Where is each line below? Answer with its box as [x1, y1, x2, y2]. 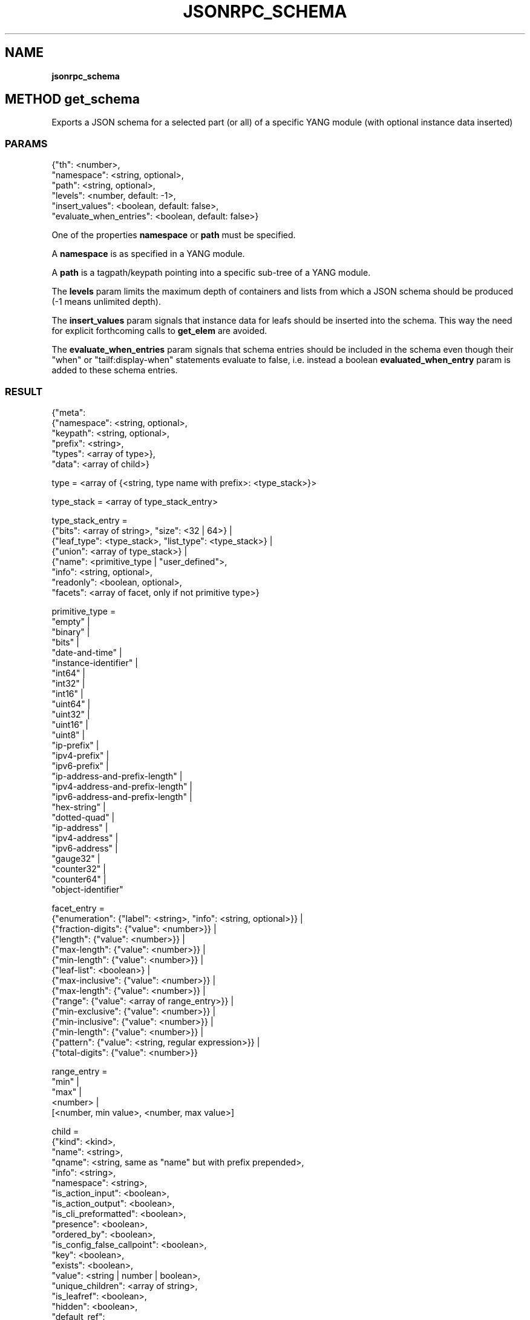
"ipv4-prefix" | [51, 750, 110, 761]
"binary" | [51, 626, 90, 637]
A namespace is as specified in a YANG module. [51, 248, 245, 259]
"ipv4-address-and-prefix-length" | [51, 781, 193, 792]
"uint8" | [51, 729, 85, 740]
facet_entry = [51, 902, 105, 913]
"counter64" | [51, 873, 106, 884]
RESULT [5, 385, 43, 398]
